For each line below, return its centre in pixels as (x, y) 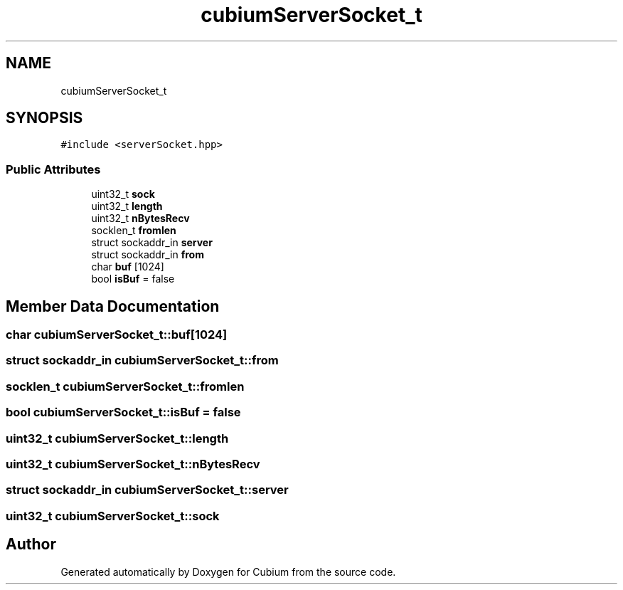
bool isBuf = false (133, 279)
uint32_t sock (123, 194)
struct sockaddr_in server (152, 243)
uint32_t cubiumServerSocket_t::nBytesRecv (133, 464)
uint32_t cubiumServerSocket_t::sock (113, 516)
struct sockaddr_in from (148, 255)
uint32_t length (127, 206)
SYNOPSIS (44, 118)
